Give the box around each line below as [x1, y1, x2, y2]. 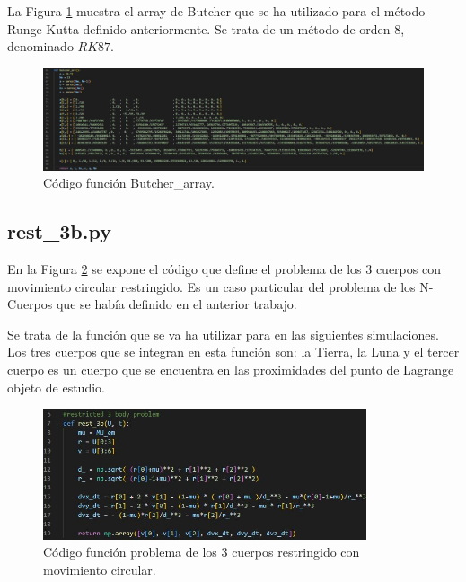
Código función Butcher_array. [43, 173, 215, 192]
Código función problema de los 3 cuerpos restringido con [43, 542, 360, 561]
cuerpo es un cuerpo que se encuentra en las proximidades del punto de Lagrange [7, 360, 454, 378]
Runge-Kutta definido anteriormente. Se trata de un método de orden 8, [7, 19, 405, 38]
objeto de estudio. [7, 377, 105, 396]
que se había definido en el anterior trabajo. [56, 295, 297, 313]
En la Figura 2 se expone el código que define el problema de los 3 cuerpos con [7, 260, 441, 278]
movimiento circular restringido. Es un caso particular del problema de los [7, 277, 416, 295]
